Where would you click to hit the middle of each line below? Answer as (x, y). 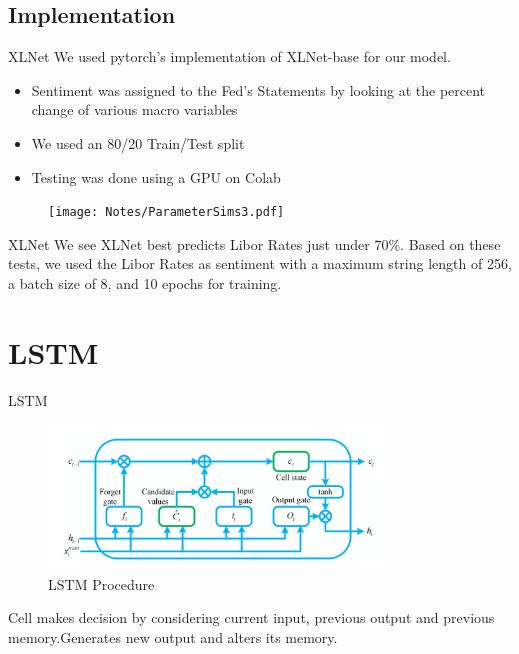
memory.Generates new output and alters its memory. (173, 636)
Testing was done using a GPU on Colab (156, 176)
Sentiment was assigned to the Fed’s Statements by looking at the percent (258, 89)
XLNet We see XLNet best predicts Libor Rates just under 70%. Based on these (254, 243)
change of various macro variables (134, 109)
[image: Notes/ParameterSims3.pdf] (166, 212)
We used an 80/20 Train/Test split (138, 142)
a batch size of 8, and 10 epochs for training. (145, 283)
